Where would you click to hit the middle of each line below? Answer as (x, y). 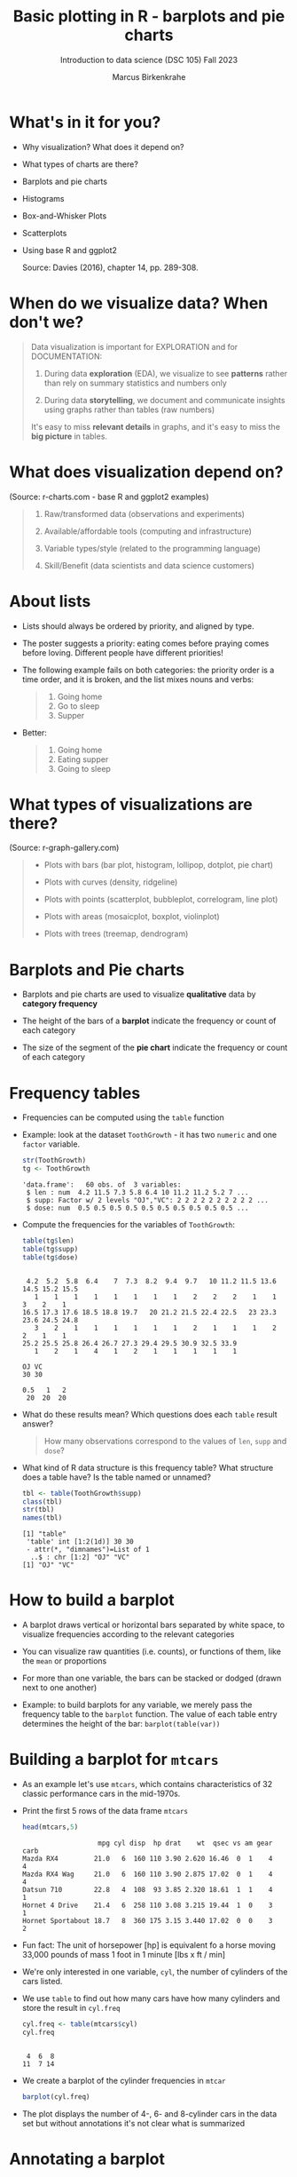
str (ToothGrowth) (54, 1161)
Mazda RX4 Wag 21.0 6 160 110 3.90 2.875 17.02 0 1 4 (147, 1874)
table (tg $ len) (48, 1241)
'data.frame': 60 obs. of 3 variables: (102, 1185)
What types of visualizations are (131, 804)
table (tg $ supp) (50, 1249)
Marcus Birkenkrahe (149, 76)
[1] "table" (44, 1534)
